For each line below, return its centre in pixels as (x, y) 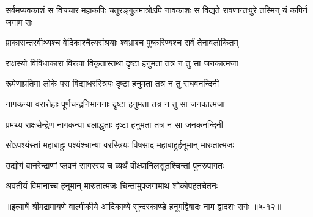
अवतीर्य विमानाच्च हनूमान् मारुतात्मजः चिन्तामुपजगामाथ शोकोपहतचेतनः (112, 186)
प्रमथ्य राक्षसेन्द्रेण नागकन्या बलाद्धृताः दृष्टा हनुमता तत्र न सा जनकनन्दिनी (114, 124)
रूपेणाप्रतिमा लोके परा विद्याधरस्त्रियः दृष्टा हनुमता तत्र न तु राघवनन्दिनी (112, 83)
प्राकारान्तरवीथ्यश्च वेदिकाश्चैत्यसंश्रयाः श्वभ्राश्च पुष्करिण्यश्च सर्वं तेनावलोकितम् (122, 42)
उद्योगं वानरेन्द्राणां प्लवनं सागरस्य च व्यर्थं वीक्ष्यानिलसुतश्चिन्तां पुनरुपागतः (115, 165)
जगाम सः (19, 22)
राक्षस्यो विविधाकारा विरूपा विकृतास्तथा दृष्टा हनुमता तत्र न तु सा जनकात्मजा (122, 62)
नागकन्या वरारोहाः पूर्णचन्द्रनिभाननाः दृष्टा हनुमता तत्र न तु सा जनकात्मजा (115, 103)
